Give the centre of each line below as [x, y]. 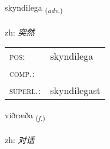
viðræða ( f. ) [25, 116]
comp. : [22, 73]
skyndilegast [75, 90]
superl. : [25, 90]
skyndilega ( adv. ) [34, 8]
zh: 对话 [20, 140]
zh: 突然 [20, 32]
